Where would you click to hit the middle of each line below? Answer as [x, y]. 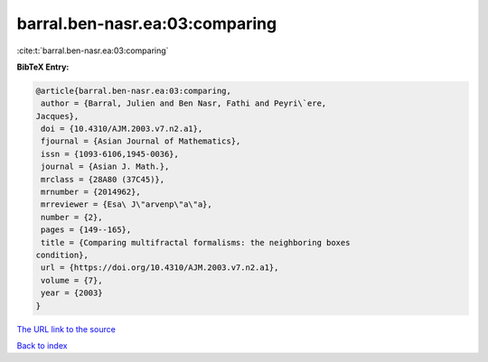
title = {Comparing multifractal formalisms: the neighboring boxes [196, 242]
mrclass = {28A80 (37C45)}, [103, 179]
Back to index [42, 345]
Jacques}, [57, 116]
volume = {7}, [72, 280]
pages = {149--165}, [86, 230]
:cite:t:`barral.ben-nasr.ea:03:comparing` [93, 51]
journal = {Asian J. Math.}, [105, 167]
